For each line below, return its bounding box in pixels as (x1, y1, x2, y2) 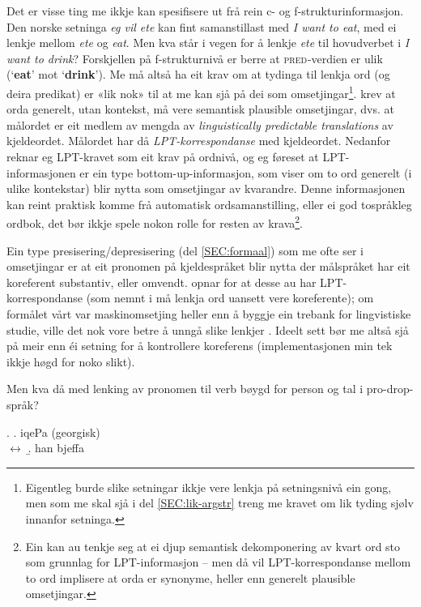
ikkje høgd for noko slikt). (6, 353, 135, 370)
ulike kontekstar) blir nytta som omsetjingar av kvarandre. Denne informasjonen (6, 180, 406, 197)
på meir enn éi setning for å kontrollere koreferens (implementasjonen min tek (6, 337, 393, 354)
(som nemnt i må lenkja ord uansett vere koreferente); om (86, 289, 374, 306)
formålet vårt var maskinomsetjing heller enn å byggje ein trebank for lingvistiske (6, 306, 411, 322)
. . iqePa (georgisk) (6, 423, 100, 440)
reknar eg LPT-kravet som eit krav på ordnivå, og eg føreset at (6, 148, 319, 165)
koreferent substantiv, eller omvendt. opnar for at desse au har (6, 273, 317, 290)
